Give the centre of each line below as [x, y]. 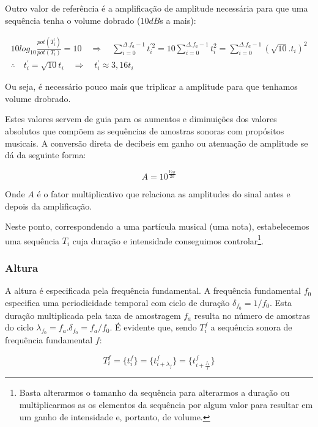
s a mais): [178, 20]
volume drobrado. [38, 98]
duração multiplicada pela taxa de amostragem [93, 315]
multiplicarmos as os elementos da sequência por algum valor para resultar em [166, 404]
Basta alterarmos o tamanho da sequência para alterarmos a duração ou [154, 392]
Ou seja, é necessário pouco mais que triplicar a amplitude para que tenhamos [151, 86]
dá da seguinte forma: [46, 155]
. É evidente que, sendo [153, 327]
